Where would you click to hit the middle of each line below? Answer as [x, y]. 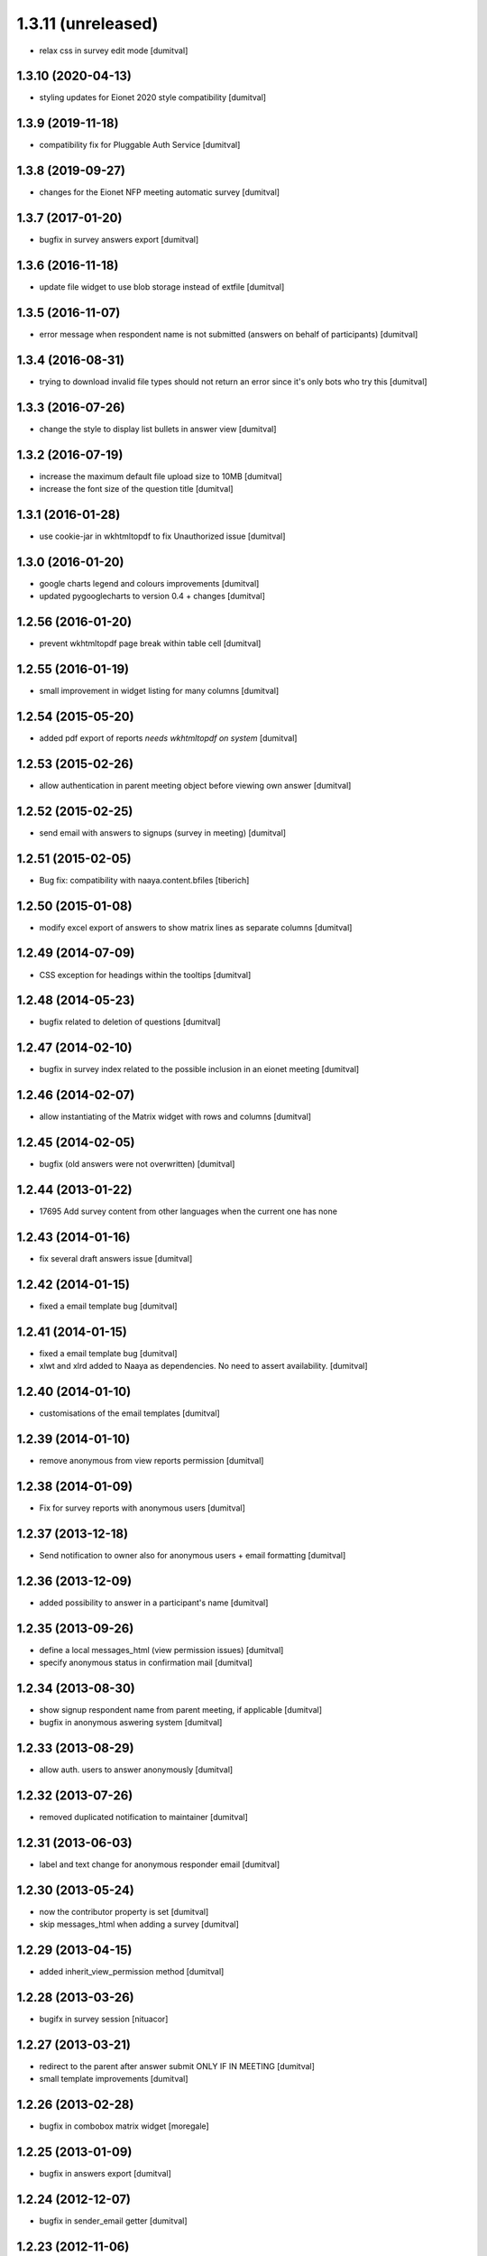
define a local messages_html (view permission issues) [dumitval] [161, 1650]
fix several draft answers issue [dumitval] [116, 1258]
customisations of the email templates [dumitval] [129, 1413]
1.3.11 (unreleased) [87, 23]
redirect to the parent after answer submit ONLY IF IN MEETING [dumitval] [177, 2066]
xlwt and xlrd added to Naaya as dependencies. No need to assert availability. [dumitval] [204, 1366]
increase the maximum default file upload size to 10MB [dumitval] [161, 476]
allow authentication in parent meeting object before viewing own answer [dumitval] [195, 785]
